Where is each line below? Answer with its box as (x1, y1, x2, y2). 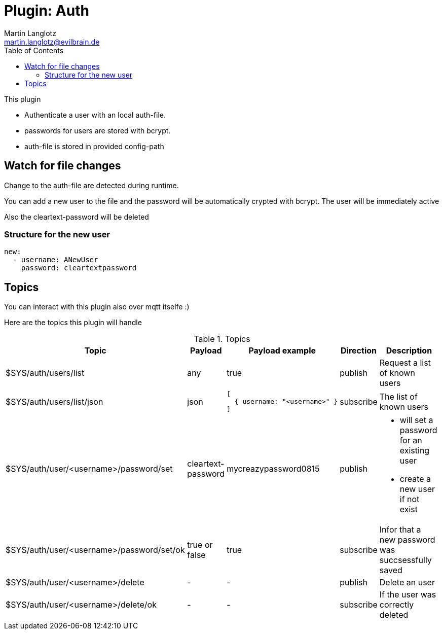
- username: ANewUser (12, 256, 98, 264)
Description (386, 345, 432, 356)
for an (399, 435, 422, 446)
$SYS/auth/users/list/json (6, 396, 103, 407)
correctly (379, 600, 414, 610)
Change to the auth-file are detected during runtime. (4, 181, 179, 190)
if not (399, 494, 420, 505)
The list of (379, 391, 418, 402)
